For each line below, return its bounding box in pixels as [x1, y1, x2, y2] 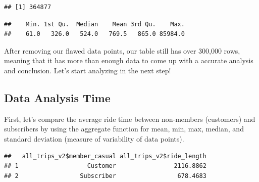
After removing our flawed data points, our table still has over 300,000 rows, [4, 45, 240, 56]
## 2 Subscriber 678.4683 [4, 172, 206, 179]
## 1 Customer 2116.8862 [4, 162, 206, 170]
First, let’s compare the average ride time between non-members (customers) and [4, 113, 255, 124]
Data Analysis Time [4, 89, 111, 105]
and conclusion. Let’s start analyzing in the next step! [4, 65, 171, 75]
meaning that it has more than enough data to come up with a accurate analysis [4, 55, 253, 66]
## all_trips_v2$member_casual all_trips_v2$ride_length [4, 152, 206, 160]
